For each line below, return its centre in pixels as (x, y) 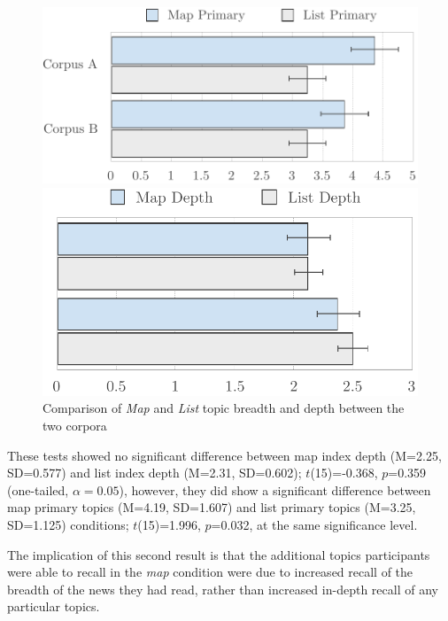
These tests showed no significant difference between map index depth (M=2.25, (224, 455)
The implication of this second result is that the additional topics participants (219, 554)
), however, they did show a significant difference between (275, 489)
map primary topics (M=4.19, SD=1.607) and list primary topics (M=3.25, (212, 507)
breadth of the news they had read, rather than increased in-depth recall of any (223, 589)
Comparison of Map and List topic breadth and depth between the (224, 408)
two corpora (75, 425)
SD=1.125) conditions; (68, 524)
